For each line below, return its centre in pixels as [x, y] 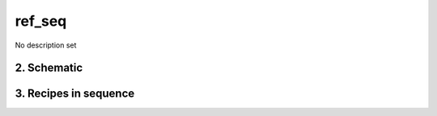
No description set [46, 45]
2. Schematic [49, 68]
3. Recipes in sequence [75, 94]
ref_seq [41, 21]
